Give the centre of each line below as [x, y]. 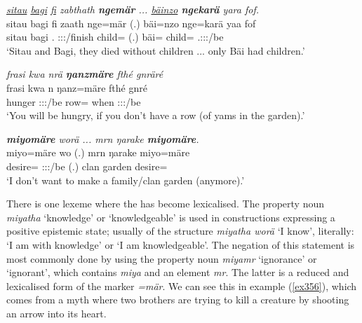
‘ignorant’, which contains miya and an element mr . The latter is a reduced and [178, 272]
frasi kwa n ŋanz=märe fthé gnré [77, 87]
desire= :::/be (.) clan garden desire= [87, 166]
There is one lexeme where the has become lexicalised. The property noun [165, 204]
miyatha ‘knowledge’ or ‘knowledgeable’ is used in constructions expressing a [171, 217]
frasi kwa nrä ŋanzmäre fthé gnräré [85, 74]
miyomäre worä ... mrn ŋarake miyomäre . [103, 138]
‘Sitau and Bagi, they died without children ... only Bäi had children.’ [156, 50]
